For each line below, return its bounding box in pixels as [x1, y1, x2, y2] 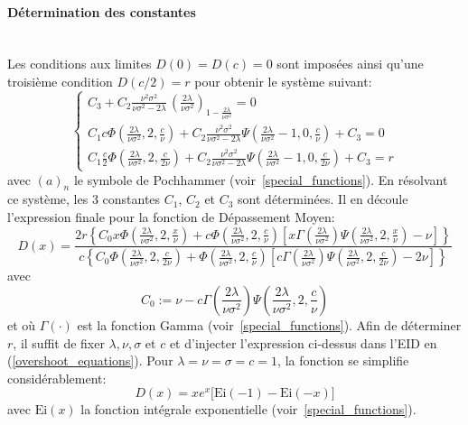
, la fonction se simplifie [277, 351, 409, 370]
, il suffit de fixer [13, 333, 105, 352]
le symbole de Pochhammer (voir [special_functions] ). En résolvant [73, 170, 448, 189]
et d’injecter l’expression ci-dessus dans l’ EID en [169, 333, 437, 352]
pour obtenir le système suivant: [194, 71, 372, 90]
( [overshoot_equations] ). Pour [7, 351, 173, 370]
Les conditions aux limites [7, 54, 152, 73]
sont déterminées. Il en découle [238, 189, 408, 208]
